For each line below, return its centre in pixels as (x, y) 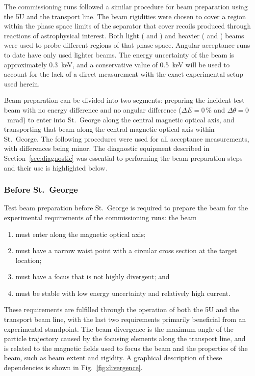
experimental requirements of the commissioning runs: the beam (100, 217)
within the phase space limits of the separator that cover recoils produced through (127, 26)
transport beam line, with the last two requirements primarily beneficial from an (125, 319)
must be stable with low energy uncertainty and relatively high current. (123, 293)
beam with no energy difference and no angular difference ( (93, 109)
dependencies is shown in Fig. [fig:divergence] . (73, 367)
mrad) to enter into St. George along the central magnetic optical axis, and (121, 119)
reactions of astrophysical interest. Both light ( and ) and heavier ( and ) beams (124, 35)
